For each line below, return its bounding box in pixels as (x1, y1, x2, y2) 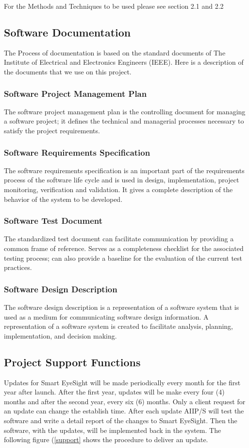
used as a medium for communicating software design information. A (4, 311, 209, 322)
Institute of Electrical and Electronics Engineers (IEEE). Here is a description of (4, 57, 244, 67)
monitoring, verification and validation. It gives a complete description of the (4, 184, 233, 194)
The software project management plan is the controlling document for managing (4, 106, 246, 116)
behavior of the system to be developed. (4, 194, 123, 204)
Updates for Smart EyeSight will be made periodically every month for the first (4, 377, 241, 387)
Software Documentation (4, 24, 131, 39)
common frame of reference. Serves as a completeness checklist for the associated (4, 243, 244, 253)
